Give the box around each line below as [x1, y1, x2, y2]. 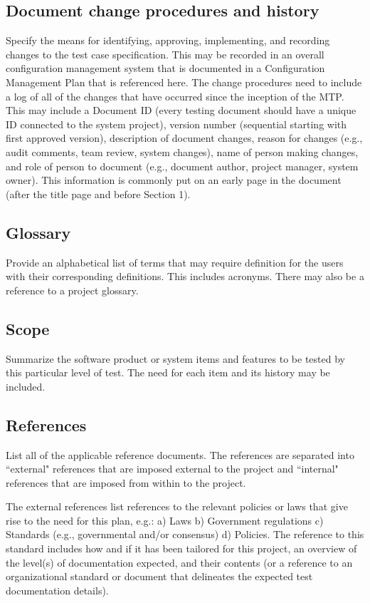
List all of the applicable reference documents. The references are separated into [6, 447, 354, 462]
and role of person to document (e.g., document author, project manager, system [6, 158, 359, 173]
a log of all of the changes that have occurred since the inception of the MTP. [6, 88, 344, 103]
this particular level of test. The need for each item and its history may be [6, 365, 330, 380]
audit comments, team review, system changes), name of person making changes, [6, 144, 359, 159]
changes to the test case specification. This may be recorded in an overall [6, 46, 324, 61]
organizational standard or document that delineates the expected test [6, 569, 313, 584]
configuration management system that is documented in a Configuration [6, 61, 325, 76]
